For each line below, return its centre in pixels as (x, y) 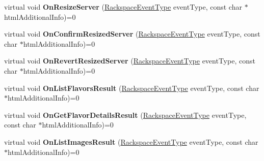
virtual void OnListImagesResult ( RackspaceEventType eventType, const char (131, 141)
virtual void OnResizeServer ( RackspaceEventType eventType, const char (123, 7)
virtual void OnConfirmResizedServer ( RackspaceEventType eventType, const (132, 34)
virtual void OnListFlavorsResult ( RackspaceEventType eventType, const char (132, 88)
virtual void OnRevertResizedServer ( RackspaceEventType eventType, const (130, 61)
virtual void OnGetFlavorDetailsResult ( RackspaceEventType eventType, (125, 115)
